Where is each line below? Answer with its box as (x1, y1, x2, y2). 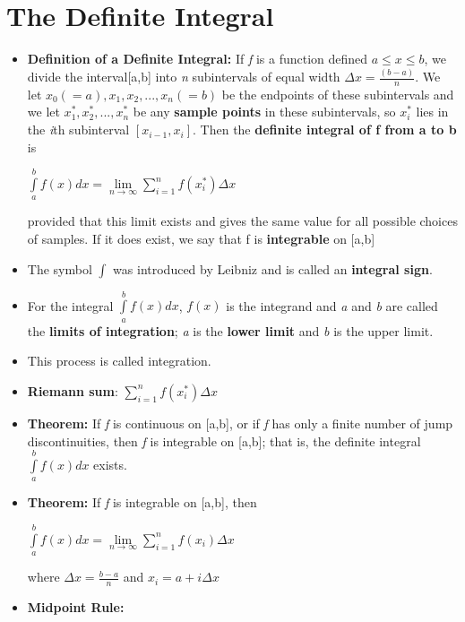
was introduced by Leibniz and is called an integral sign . (113, 259, 433, 278)
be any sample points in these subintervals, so (133, 102, 396, 121)
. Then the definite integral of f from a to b (193, 120, 457, 139)
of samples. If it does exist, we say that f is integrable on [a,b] (27, 229, 375, 248)
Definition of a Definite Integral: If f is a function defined (27, 49, 368, 68)
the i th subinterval (27, 120, 130, 139)
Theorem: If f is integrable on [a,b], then (27, 493, 257, 512)
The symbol (27, 259, 92, 278)
